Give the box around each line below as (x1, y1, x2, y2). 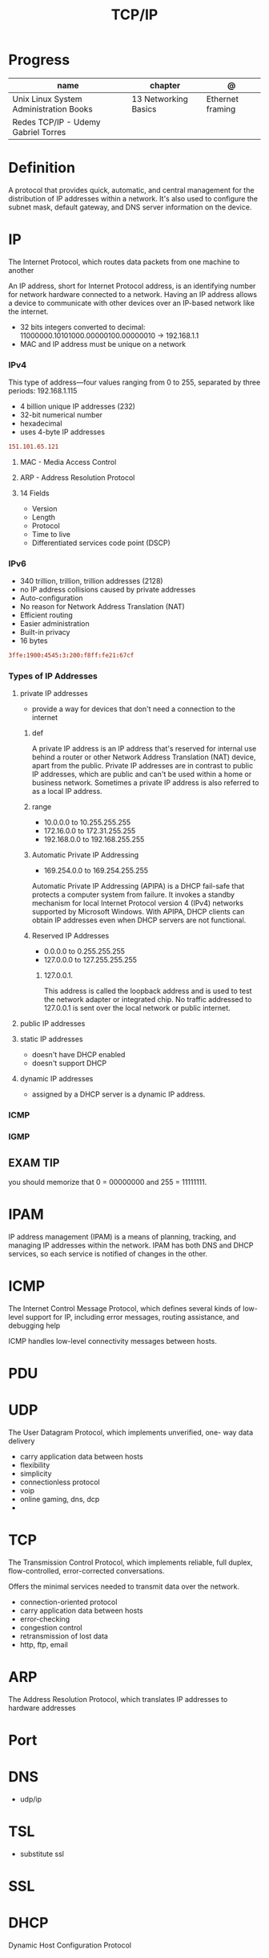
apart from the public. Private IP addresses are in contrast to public (31, 761, 254, 771)
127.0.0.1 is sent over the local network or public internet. (43, 1003, 231, 1013)
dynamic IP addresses (19, 1074, 94, 1084)
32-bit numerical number (19, 410, 102, 420)
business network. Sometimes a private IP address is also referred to (31, 778, 259, 788)
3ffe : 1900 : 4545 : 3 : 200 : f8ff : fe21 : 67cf (8, 652, 134, 660)
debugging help (8, 1321, 61, 1330)
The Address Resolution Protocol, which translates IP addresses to (8, 1694, 228, 1704)
